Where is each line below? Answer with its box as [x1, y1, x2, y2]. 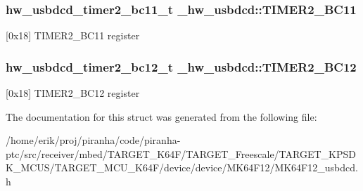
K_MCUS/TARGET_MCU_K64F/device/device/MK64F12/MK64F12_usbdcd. [6, 160, 358, 175]
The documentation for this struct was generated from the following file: [6, 109, 317, 124]
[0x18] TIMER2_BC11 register [6, 28, 140, 43]
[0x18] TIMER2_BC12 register [6, 86, 140, 100]
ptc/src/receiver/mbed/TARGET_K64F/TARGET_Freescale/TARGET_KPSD [6, 146, 356, 161]
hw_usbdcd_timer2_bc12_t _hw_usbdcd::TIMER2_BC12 [6, 58, 357, 75]
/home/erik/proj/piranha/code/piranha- [6, 133, 181, 147]
